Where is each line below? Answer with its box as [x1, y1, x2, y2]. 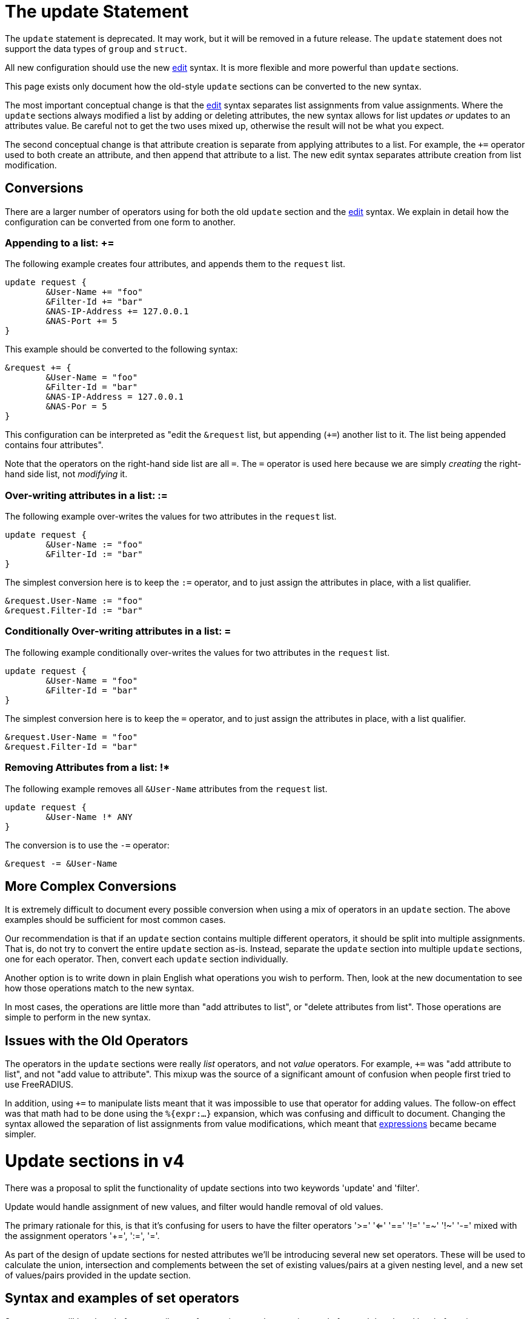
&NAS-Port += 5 [45, 316, 118, 326]
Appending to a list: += [5, 236, 114, 249]
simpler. [5, 1129, 36, 1140]
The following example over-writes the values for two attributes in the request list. [5, 511, 337, 522]
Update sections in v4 [5, 1151, 185, 1172]
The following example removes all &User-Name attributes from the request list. [5, 783, 328, 794]
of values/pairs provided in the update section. [5, 1269, 191, 1280]
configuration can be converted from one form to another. [5, 216, 236, 227]
